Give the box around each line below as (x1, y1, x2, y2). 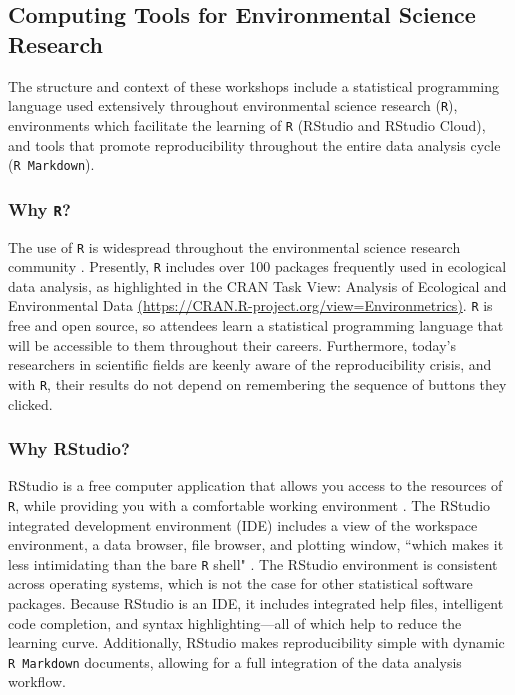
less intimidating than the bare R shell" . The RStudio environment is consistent (8, 553, 498, 574)
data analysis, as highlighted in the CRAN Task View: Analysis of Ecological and (8, 275, 507, 296)
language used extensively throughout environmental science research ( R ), (8, 95, 458, 116)
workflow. (8, 671, 66, 692)
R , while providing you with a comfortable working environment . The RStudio (8, 494, 491, 515)
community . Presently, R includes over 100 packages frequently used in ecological (8, 256, 507, 277)
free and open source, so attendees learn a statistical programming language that (8, 315, 504, 336)
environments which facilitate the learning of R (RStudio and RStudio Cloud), (8, 114, 486, 135)
